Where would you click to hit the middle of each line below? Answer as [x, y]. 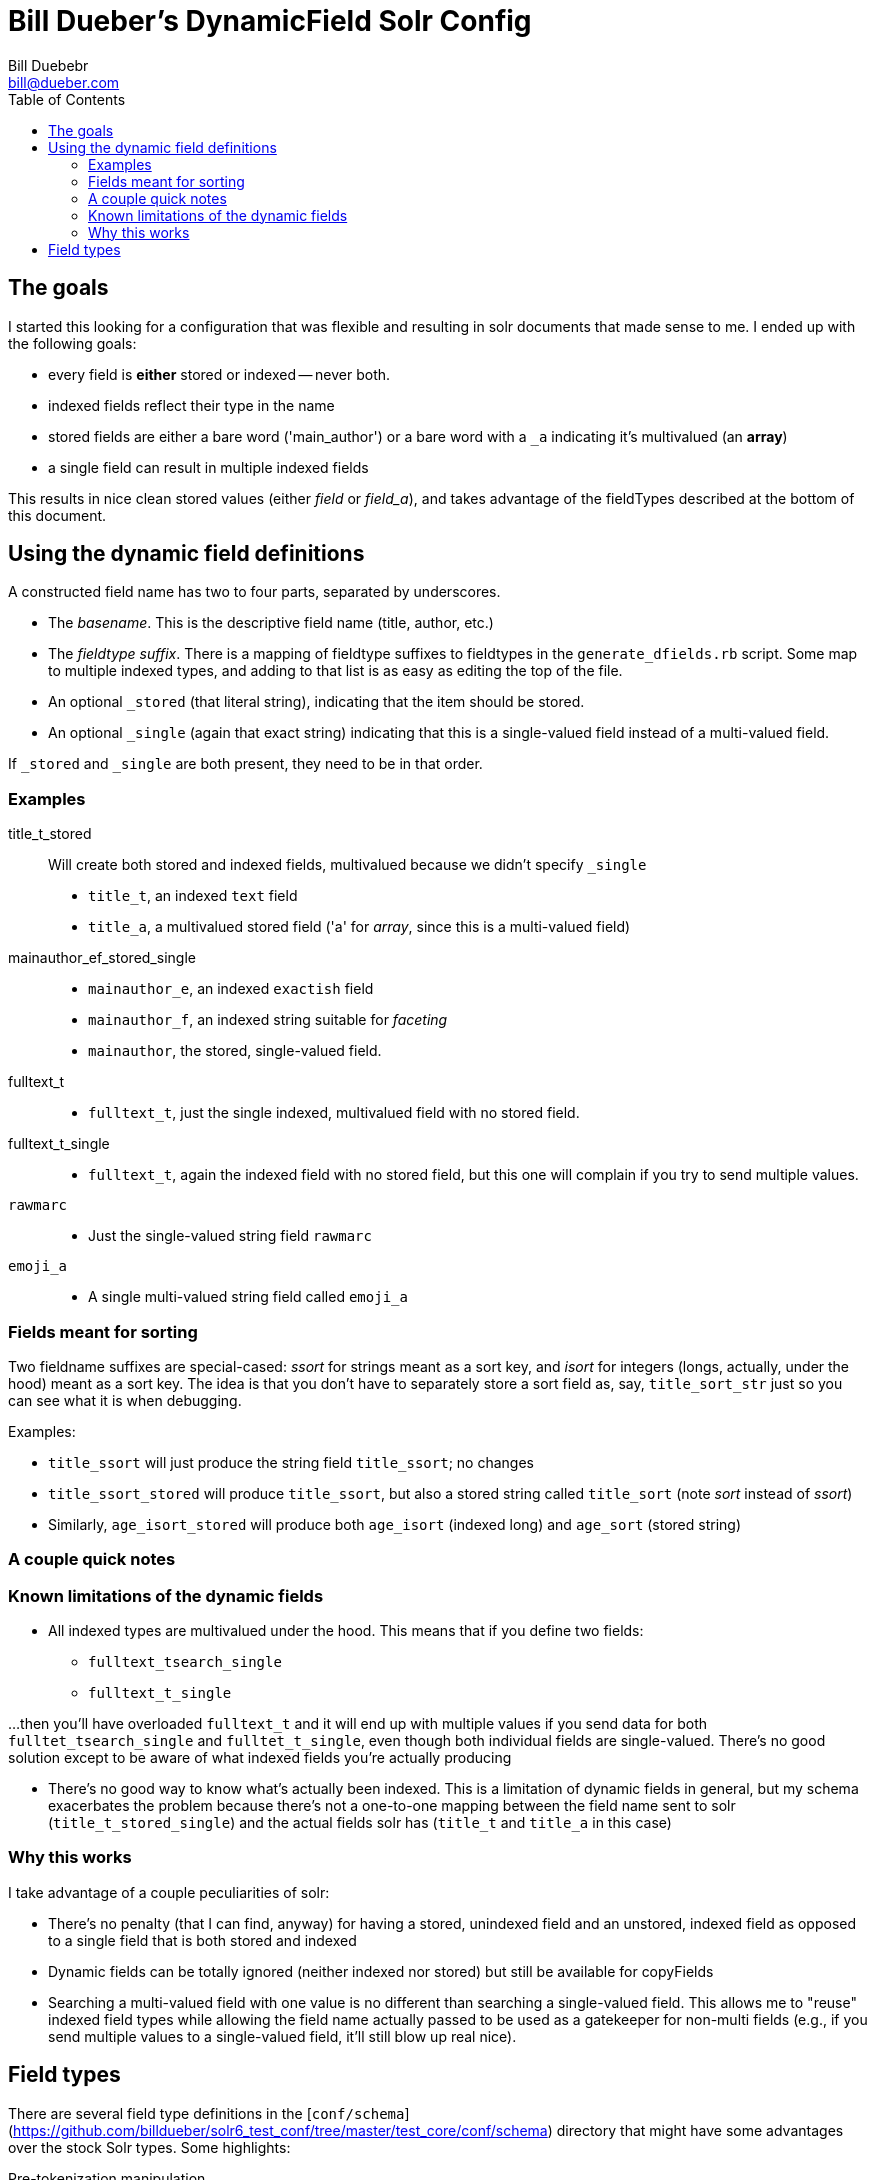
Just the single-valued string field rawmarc [230, 1236]
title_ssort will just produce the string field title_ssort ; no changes [291, 1462]
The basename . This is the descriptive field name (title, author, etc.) [271, 623]
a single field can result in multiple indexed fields [208, 467]
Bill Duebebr [48, 65]
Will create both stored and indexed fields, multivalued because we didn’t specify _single [347, 865]
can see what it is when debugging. [125, 1400]
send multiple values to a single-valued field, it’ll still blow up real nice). [282, 2036]
